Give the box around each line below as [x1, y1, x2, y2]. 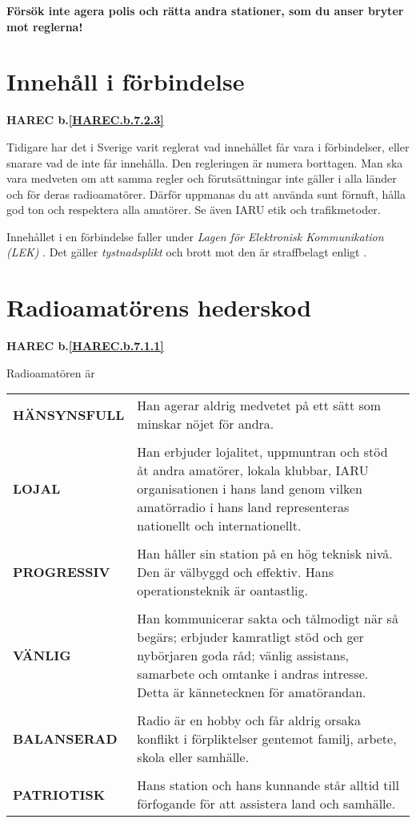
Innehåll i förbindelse [6, 65, 245, 98]
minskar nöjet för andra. [137, 414, 274, 434]
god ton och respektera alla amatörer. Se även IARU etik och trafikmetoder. [6, 201, 381, 218]
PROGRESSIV [13, 563, 110, 582]
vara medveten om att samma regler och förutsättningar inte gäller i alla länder [6, 170, 397, 187]
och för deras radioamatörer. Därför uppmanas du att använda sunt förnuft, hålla [6, 185, 406, 202]
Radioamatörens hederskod [6, 291, 312, 324]
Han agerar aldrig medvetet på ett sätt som [137, 396, 382, 415]
